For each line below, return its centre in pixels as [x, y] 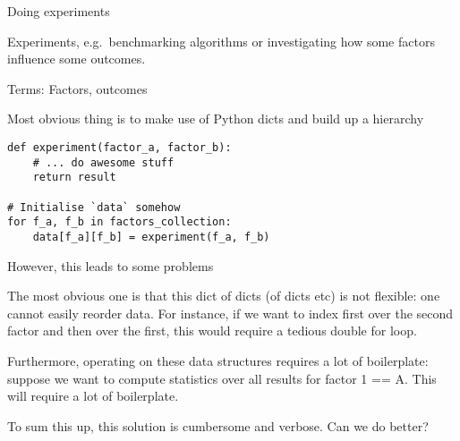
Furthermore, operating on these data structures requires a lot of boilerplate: [218, 360]
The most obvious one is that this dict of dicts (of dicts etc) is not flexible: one [224, 296]
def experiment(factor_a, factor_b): [119, 147]
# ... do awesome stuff [103, 162]
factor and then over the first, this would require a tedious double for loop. [212, 331]
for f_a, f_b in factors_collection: [119, 222]
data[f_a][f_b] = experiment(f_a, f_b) [151, 237]
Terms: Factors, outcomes [77, 88]
